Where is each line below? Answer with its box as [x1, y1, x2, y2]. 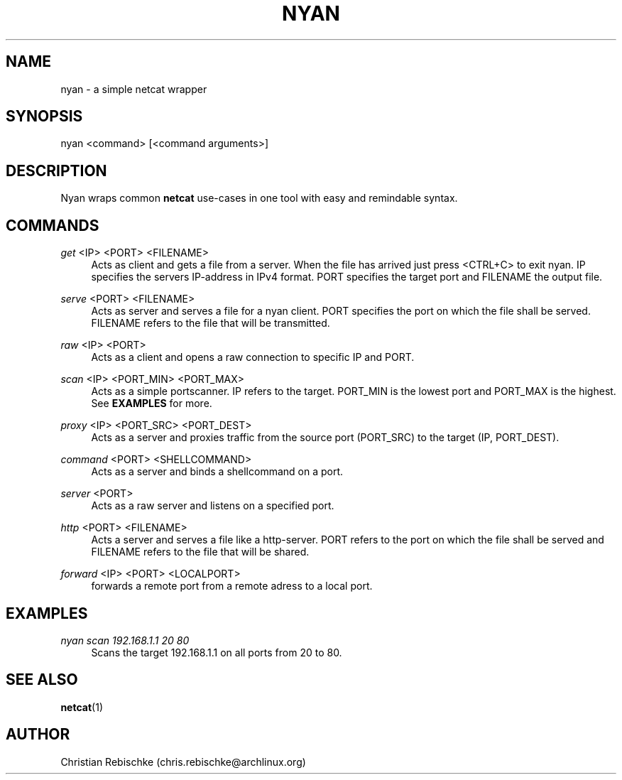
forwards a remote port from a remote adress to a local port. [91, 580, 373, 592]
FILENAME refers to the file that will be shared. [91, 546, 310, 558]
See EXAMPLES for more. [91, 397, 212, 410]
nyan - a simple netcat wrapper [60, 82, 207, 95]
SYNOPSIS [6, 107, 83, 126]
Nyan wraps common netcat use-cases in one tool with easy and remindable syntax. [60, 192, 458, 205]
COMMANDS [6, 216, 99, 234]
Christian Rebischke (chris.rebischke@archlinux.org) [60, 755, 306, 768]
